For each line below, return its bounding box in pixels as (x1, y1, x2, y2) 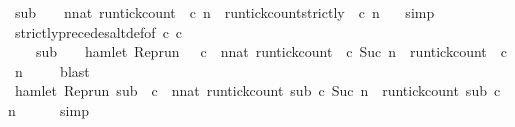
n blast (14, 60, 90, 81)
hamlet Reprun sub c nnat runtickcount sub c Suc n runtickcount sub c (14, 80, 501, 101)
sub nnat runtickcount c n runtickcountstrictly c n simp (14, 2, 435, 22)
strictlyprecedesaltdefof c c (14, 21, 183, 42)
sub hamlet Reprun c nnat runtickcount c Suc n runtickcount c (35, 41, 507, 62)
